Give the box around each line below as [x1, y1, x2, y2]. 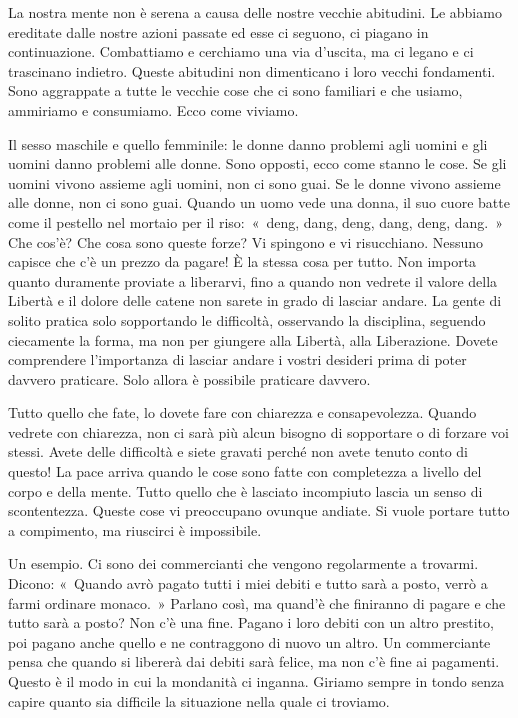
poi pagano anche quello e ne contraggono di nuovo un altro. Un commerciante [8, 631, 491, 652]
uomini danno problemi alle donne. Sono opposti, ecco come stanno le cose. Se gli [8, 153, 507, 174]
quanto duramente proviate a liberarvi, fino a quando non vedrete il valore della [8, 270, 498, 291]
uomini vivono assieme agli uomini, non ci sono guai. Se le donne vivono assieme [8, 172, 501, 193]
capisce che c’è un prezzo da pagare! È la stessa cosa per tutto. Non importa [8, 251, 477, 272]
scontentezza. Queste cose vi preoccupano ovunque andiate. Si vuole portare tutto [8, 500, 510, 521]
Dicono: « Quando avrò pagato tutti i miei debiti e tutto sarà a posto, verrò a [8, 573, 488, 594]
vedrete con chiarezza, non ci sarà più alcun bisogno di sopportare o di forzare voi [8, 421, 510, 442]
